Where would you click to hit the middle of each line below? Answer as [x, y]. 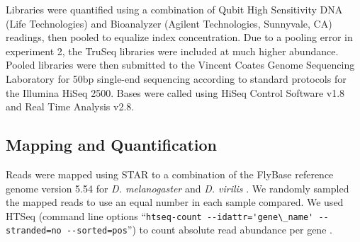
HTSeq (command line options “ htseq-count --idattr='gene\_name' [160, 215]
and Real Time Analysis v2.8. [70, 106]
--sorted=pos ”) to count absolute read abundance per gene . [199, 230]
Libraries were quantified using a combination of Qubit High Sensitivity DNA [174, 9]
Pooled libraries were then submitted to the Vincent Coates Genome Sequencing [180, 65]
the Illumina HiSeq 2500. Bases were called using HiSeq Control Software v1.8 [175, 92]
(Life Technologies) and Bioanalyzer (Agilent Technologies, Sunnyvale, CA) [169, 23]
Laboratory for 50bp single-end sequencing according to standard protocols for [176, 78]
